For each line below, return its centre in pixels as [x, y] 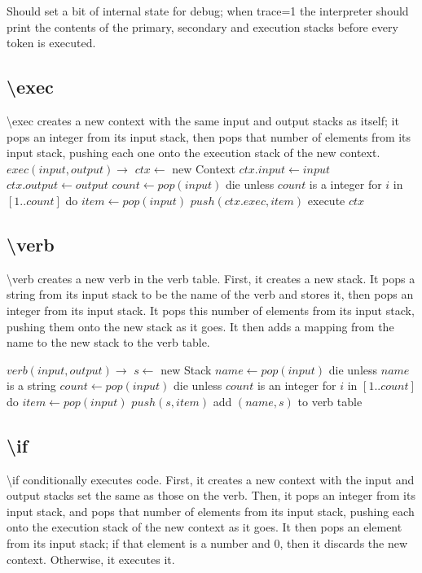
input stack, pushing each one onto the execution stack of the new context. [193, 153]
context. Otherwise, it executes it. [91, 559]
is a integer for [345, 184]
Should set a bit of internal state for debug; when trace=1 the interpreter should [208, 11]
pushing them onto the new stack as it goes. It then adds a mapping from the [200, 326]
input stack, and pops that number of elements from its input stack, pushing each [211, 511]
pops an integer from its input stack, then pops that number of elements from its [209, 136]
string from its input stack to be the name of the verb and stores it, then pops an [210, 294]
